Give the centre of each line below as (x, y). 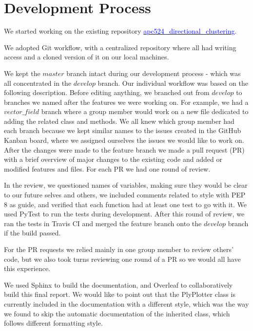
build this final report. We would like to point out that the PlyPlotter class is (120, 294)
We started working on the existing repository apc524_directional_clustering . (120, 31)
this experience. (27, 268)
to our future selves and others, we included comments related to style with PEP (125, 195)
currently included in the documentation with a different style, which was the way (126, 303)
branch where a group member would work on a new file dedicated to (145, 111)
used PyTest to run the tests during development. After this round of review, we (124, 214)
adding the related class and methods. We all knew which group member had (119, 121)
